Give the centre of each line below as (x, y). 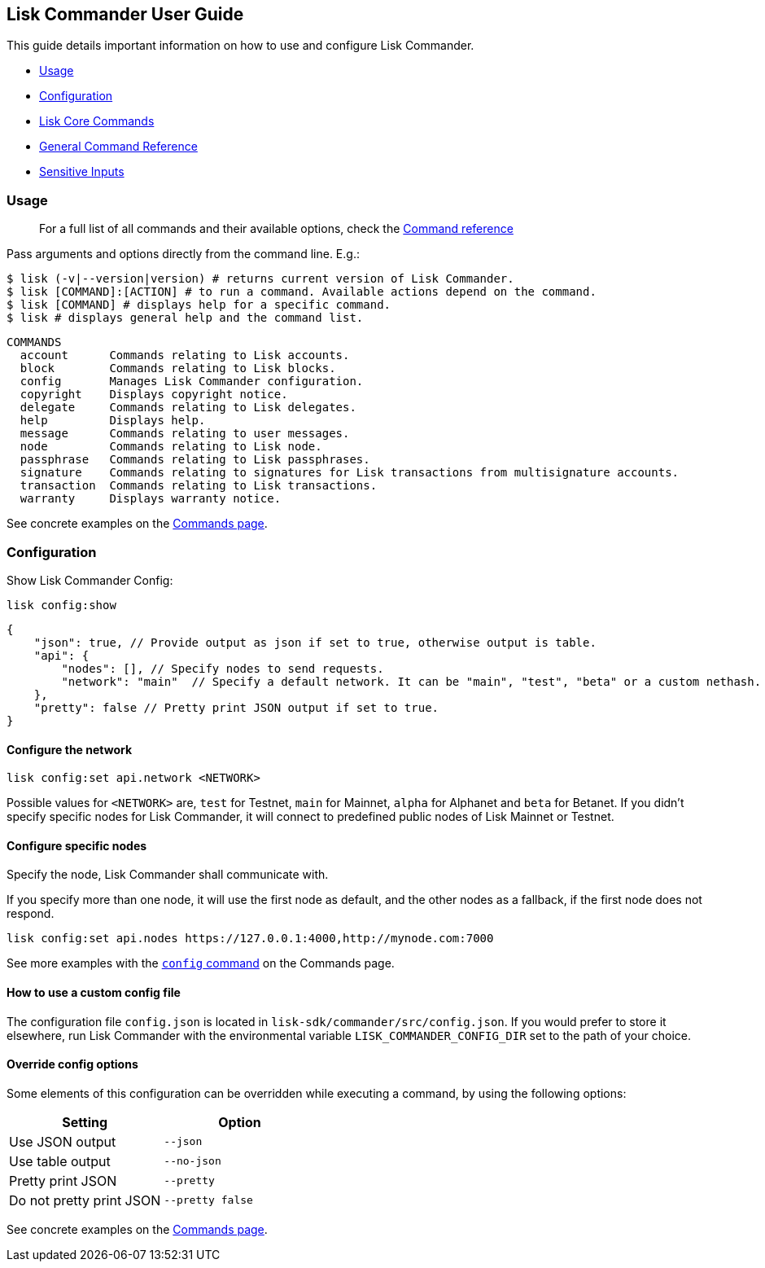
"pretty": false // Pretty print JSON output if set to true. (236, 707)
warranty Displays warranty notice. (151, 499)
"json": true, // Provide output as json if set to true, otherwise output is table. (315, 642)
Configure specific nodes (77, 845)
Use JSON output (63, 1141)
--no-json (192, 1161)
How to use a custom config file (94, 992)
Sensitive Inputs (82, 172)
